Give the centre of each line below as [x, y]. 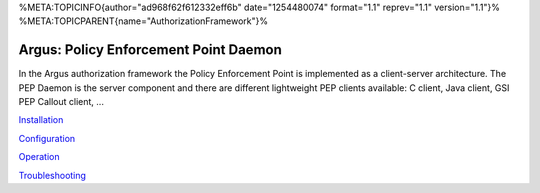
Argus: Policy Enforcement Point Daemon [150, 50]
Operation [39, 157]
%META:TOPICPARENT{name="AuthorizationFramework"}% [143, 21]
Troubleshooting [52, 175]
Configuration [47, 138]
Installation [41, 120]
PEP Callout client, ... [61, 102]
